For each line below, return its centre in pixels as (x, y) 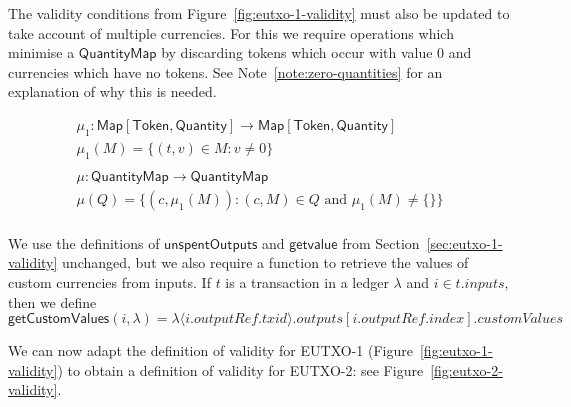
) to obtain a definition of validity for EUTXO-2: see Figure (240, 369)
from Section (381, 242)
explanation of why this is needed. (112, 91)
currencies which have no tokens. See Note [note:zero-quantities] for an (225, 71)
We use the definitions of (84, 242)
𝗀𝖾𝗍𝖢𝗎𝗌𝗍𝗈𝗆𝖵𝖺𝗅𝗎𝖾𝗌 (59, 319)
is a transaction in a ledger (307, 281)
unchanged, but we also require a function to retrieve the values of (265, 262)
